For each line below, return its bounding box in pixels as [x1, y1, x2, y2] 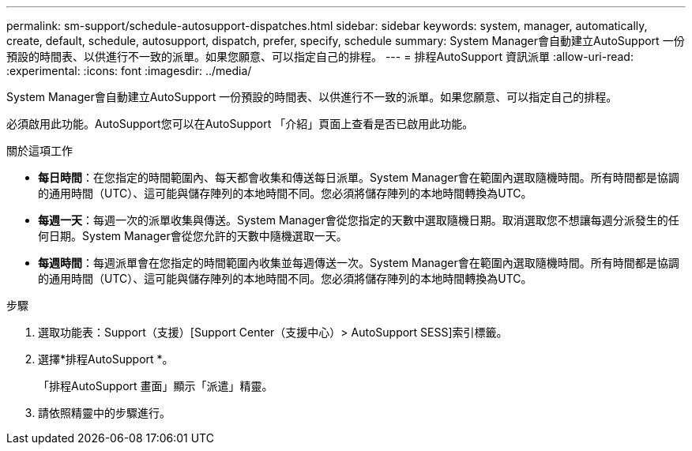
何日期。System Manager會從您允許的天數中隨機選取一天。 [38, 229, 348, 242]
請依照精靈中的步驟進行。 [38, 406, 171, 419]
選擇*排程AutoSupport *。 [38, 352, 174, 366]
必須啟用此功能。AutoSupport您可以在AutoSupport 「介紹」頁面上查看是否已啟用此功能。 [6, 117, 474, 130]
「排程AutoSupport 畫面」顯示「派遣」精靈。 [38, 379, 273, 393]
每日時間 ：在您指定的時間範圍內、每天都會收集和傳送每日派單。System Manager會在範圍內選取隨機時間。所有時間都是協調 [38, 171, 679, 184]
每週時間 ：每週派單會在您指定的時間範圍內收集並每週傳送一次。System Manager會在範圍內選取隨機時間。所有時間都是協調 [38, 256, 679, 269]
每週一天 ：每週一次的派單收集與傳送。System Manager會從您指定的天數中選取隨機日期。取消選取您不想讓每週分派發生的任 [38, 213, 679, 227]
